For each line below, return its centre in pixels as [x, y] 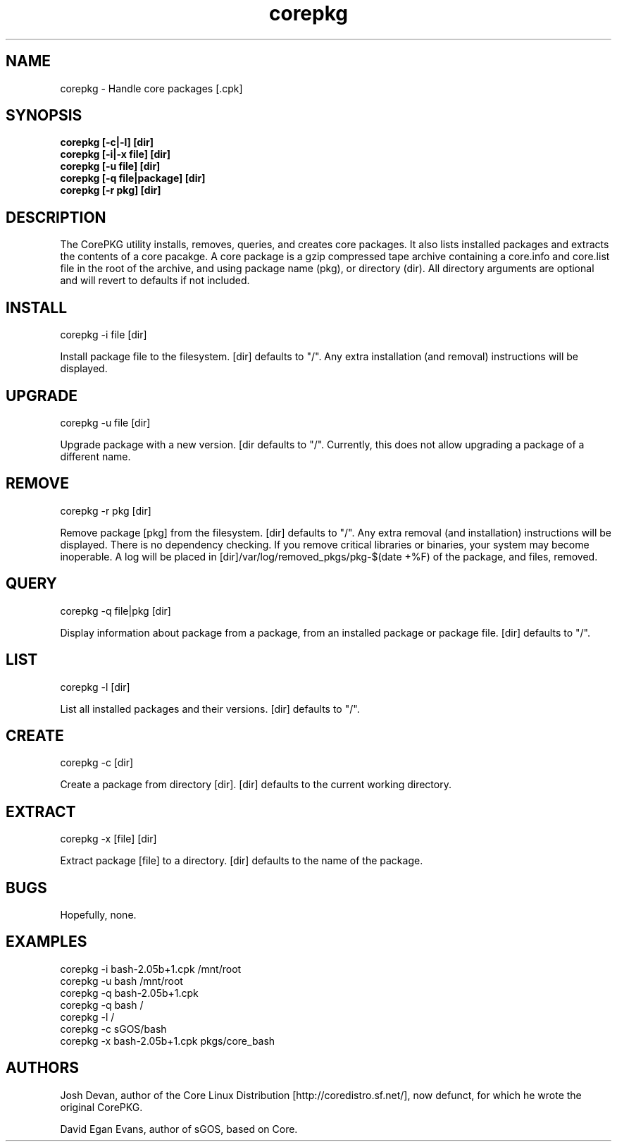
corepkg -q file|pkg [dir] [116, 611]
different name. [95, 456]
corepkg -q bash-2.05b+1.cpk [129, 993]
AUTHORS [43, 1068]
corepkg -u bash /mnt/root [121, 981]
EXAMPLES [46, 942]
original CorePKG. [101, 1107]
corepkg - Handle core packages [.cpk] [151, 88]
